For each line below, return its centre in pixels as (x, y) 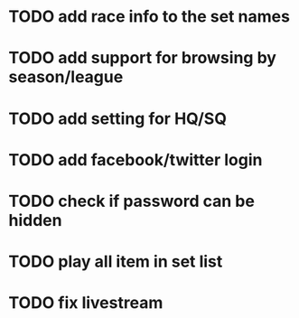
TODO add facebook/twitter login (135, 159)
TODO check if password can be (131, 201)
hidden (35, 220)
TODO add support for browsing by (143, 58)
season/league (66, 77)
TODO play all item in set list (116, 262)
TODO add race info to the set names (149, 17)
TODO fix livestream (86, 303)
